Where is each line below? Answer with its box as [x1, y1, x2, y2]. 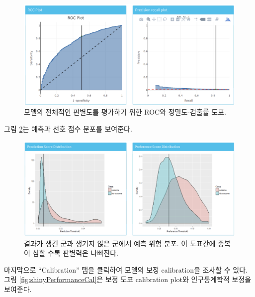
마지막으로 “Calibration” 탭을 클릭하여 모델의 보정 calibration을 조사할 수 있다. [4, 264, 248, 275]
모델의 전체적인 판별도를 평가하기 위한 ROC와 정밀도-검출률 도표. [24, 107, 226, 117]
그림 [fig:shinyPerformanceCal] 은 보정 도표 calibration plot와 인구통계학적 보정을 [4, 274, 252, 285]
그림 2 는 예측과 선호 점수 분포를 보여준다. [4, 124, 132, 134]
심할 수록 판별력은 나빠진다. [32, 248, 118, 258]
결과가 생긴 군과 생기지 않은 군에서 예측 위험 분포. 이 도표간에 [24, 238, 216, 248]
